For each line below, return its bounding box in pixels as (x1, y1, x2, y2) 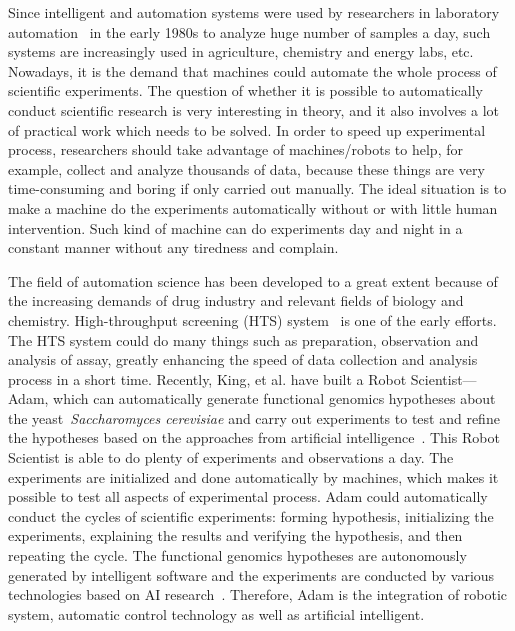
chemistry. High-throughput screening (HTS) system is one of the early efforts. (8, 309, 497, 330)
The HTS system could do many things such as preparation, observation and (8, 329, 479, 350)
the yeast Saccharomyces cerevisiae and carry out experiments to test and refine (8, 407, 500, 428)
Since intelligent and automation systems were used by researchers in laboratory (8, 2, 500, 22)
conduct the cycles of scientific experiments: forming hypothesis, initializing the (8, 505, 494, 526)
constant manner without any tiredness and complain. (8, 237, 339, 258)
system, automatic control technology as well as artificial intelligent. (8, 603, 425, 624)
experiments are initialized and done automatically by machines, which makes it (8, 466, 499, 487)
